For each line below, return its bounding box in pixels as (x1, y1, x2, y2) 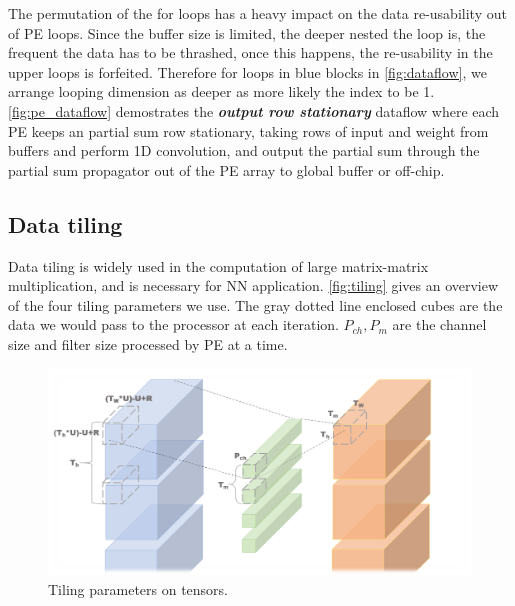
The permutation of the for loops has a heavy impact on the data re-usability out (8, 3, 507, 23)
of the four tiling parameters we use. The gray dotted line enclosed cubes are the (8, 294, 503, 315)
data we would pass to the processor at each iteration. (8, 314, 339, 335)
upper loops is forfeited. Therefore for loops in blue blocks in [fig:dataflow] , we (8, 61, 487, 82)
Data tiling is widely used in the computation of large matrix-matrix (8, 255, 429, 276)
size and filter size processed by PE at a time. (8, 333, 288, 354)
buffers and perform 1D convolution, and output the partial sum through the (8, 140, 480, 161)
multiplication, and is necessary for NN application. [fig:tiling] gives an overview (8, 275, 499, 296)
